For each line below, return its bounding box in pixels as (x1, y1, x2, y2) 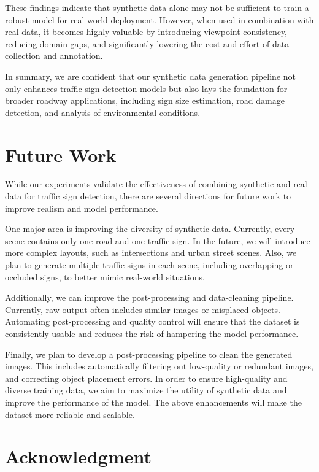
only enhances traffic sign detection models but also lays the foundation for (5, 82, 288, 95)
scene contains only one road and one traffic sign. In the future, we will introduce (5, 234, 310, 247)
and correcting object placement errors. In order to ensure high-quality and (5, 371, 288, 384)
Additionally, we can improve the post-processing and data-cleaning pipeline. (5, 291, 294, 304)
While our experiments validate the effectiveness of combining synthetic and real (5, 177, 307, 190)
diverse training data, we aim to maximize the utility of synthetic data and (5, 384, 287, 397)
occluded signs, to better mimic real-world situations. (5, 270, 205, 283)
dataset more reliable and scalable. (5, 408, 135, 420)
